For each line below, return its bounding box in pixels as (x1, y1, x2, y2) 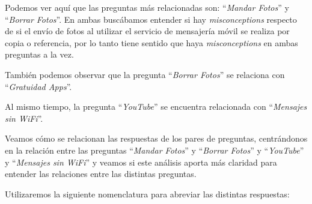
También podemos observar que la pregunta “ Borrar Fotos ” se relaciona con (5, 68, 285, 80)
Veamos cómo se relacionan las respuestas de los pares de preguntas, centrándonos (5, 132, 308, 145)
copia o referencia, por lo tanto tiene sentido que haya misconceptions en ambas (5, 36, 298, 49)
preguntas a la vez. (5, 48, 74, 61)
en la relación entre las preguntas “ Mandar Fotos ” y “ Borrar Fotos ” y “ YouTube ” (5, 143, 304, 156)
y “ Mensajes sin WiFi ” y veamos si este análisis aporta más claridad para (5, 155, 277, 168)
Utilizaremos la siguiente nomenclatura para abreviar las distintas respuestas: (5, 187, 290, 200)
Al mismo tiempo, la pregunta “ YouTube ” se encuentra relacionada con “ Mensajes (5, 100, 307, 113)
